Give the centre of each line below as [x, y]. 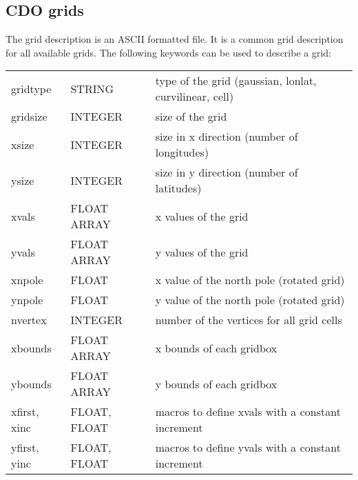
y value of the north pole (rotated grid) [250, 300]
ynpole [27, 300]
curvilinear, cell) [194, 97]
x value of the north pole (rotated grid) [250, 280]
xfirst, [25, 412]
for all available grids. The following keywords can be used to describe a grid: [169, 52]
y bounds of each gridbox [216, 383]
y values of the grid [202, 252]
